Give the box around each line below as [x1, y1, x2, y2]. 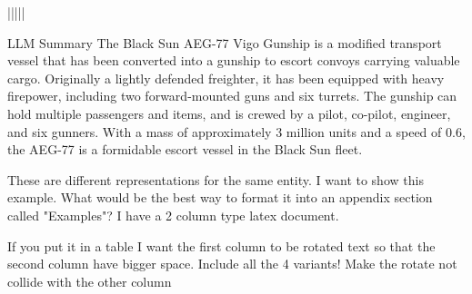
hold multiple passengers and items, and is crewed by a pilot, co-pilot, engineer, [7, 103, 451, 122]
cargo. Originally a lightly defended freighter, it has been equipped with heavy [7, 68, 445, 87]
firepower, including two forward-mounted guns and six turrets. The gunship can [7, 86, 457, 105]
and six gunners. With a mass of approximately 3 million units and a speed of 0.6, [7, 122, 466, 141]
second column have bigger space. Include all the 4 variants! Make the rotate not [7, 254, 457, 273]
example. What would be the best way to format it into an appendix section [7, 188, 433, 207]
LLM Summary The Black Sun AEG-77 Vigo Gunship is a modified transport [7, 33, 442, 52]
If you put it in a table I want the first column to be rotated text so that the [7, 236, 436, 255]
